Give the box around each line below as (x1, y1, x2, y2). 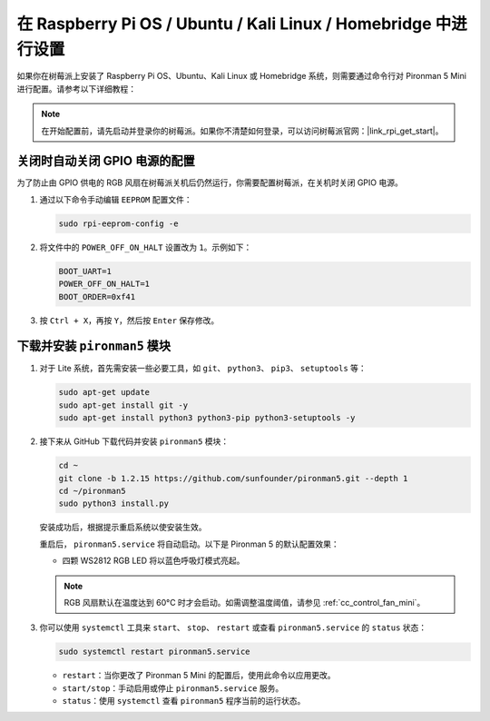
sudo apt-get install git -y (58, 400, 189, 410)
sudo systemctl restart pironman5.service (58, 647, 250, 657)
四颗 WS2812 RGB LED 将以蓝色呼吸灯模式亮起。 (62, 555, 245, 567)
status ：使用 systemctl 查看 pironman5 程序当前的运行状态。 (62, 696, 306, 706)
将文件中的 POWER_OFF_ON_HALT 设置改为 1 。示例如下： (39, 242, 252, 252)
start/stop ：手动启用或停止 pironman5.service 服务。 (62, 682, 284, 694)
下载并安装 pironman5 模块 (16, 339, 171, 354)
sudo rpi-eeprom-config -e (58, 218, 179, 229)
